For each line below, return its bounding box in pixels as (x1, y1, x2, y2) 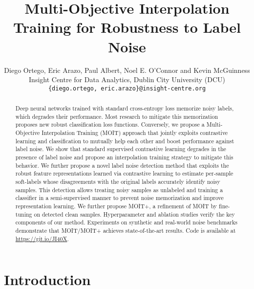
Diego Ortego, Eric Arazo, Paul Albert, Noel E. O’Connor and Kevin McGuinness (4, 65, 250, 75)
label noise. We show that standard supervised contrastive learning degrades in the (15, 145, 226, 153)
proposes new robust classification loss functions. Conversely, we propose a (15, 120, 205, 129)
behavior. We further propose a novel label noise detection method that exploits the (15, 161, 229, 169)
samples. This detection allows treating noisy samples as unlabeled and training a (15, 185, 223, 194)
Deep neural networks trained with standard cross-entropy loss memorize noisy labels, (15, 104, 234, 112)
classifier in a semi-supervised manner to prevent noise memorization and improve (15, 194, 224, 202)
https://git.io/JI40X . (15, 234, 69, 243)
